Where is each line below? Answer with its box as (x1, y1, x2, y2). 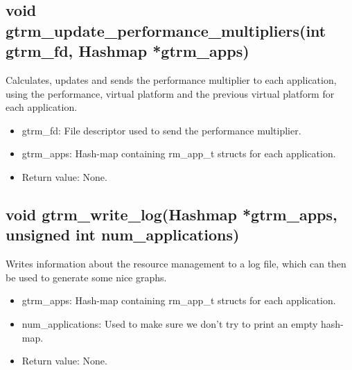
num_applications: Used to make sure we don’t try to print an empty (21, 316, 318, 331)
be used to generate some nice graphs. (6, 270, 167, 284)
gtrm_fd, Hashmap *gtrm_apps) (6, 40, 249, 62)
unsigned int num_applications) (6, 224, 240, 245)
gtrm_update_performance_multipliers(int (6, 19, 326, 41)
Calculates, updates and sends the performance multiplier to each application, (6, 72, 337, 87)
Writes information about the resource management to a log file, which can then (6, 256, 346, 271)
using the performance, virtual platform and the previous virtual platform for (6, 86, 335, 100)
